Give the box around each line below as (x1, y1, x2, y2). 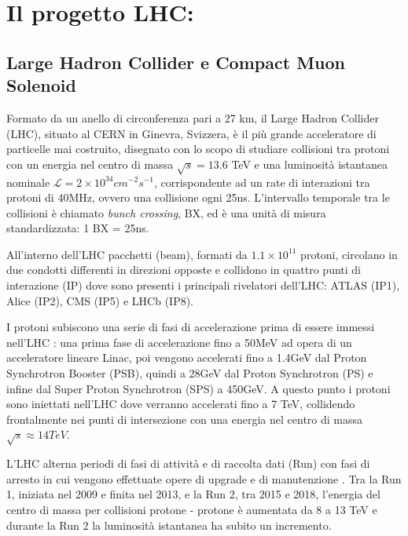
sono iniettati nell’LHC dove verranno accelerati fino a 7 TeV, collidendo (6, 396, 355, 412)
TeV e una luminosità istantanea (231, 155, 388, 172)
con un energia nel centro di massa (6, 155, 174, 172)
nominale (6, 173, 50, 190)
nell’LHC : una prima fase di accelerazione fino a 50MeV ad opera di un (6, 334, 352, 350)
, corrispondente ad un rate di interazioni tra (154, 173, 370, 190)
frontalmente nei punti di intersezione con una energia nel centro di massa (6, 410, 363, 427)
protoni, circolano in (300, 246, 398, 262)
